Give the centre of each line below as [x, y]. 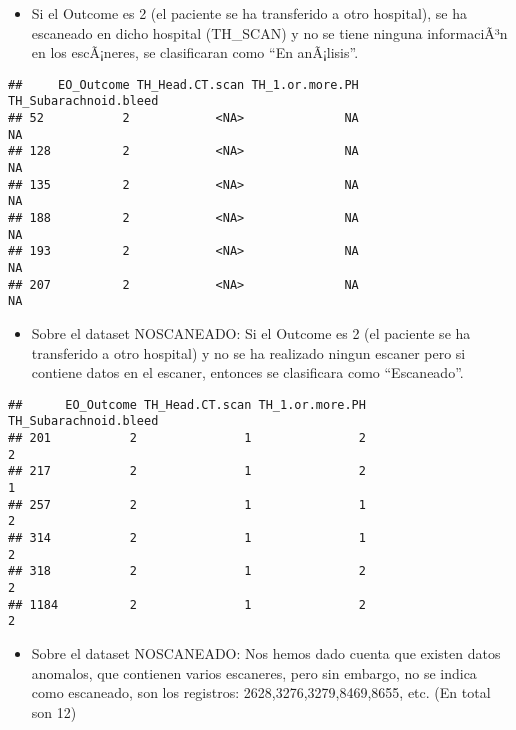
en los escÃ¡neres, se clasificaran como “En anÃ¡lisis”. [195, 52]
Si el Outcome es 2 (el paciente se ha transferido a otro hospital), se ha [249, 13]
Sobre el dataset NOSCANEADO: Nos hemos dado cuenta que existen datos [266, 652]
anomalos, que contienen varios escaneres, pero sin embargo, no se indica [254, 672]
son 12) [54, 711]
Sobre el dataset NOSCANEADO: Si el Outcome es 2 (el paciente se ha [251, 332]
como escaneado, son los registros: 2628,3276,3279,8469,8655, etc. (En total [261, 692]
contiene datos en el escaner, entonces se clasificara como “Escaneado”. [247, 372]
